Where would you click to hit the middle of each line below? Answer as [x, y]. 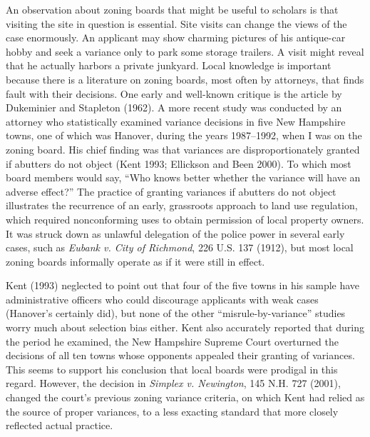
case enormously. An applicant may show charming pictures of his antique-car [176, 37]
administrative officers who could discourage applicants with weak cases [162, 299]
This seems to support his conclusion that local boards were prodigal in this [172, 369]
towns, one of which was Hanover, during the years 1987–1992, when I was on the [184, 135]
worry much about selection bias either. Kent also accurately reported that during [185, 327]
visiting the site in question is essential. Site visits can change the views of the [176, 23]
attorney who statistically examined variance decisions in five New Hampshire [176, 121]
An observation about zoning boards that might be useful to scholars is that [172, 9]
